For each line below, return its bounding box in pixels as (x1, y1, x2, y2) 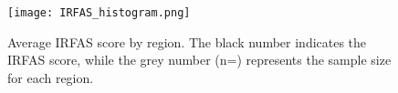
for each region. (7, 67, 94, 87)
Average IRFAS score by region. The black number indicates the (7, 32, 367, 51)
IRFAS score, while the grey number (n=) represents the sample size (7, 50, 392, 69)
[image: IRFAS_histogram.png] (7, 6, 191, 19)
